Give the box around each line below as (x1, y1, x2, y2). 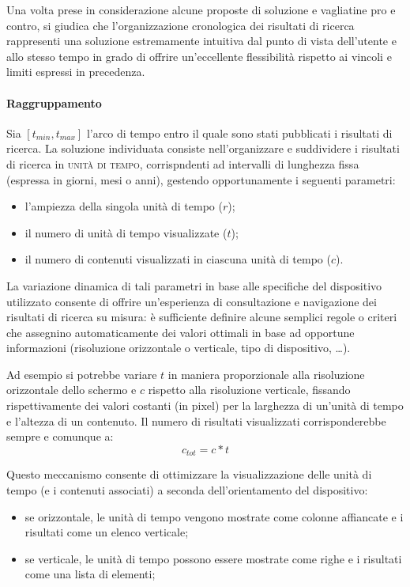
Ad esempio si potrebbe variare (6, 365, 157, 382)
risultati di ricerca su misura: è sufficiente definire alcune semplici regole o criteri (6, 309, 397, 325)
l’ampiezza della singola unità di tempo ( (24, 198, 223, 214)
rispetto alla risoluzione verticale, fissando (148, 381, 351, 398)
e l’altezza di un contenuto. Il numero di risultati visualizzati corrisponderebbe (6, 412, 386, 429)
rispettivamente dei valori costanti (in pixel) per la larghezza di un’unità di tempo (6, 397, 404, 414)
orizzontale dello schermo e (6, 381, 137, 398)
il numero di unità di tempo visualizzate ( (24, 224, 228, 240)
